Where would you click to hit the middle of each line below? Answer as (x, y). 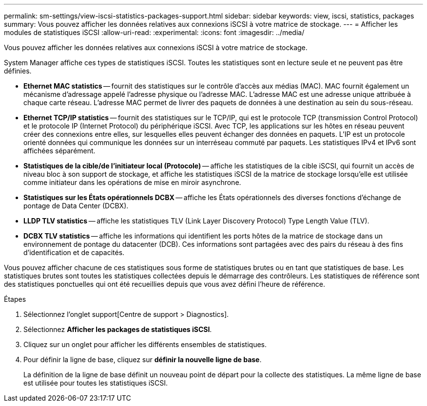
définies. (18, 71)
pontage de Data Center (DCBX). (76, 206)
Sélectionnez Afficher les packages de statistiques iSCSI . (118, 329)
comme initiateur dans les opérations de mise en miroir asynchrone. (132, 182)
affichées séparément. (59, 151)
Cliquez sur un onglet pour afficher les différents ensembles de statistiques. (145, 344)
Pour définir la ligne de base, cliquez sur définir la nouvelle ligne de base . (143, 360)
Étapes (15, 299)
